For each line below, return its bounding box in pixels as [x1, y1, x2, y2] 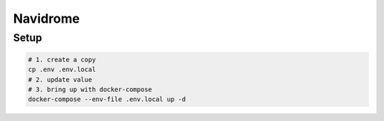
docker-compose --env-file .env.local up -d [28, 95, 186, 103]
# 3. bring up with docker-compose [28, 85, 152, 93]
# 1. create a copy [28, 56, 96, 63]
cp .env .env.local [28, 65, 96, 74]
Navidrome [13, 11, 80, 26]
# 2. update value [28, 75, 92, 83]
